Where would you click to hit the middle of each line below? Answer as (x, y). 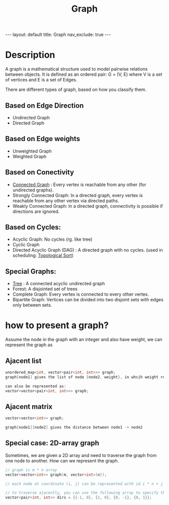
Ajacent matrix (29, 407)
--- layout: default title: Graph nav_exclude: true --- (58, 35)
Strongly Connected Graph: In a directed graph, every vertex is (78, 195)
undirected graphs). (33, 190)
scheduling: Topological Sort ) (43, 255)
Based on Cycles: (33, 227)
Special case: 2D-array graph (52, 443)
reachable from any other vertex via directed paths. (66, 201)
